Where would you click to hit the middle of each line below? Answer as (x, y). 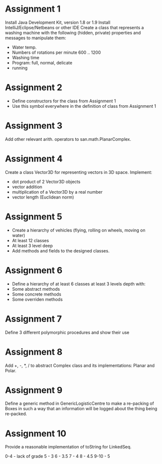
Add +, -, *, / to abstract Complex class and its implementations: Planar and (80, 365)
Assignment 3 (34, 126)
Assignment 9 (34, 390)
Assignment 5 (34, 216)
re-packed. (16, 414)
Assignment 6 (34, 270)
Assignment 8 (34, 352)
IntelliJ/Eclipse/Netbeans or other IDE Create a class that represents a (74, 27)
